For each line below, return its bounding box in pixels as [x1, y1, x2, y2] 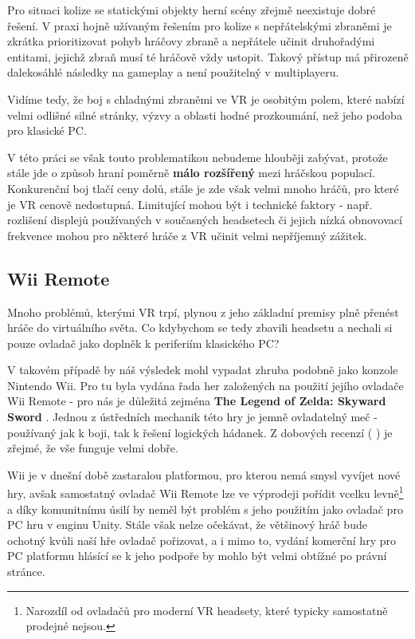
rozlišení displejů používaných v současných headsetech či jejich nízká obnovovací [7, 211, 402, 228]
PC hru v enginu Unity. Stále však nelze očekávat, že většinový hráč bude [7, 516, 367, 533]
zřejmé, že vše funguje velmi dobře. [7, 440, 178, 456]
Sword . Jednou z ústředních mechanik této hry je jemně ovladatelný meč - [7, 408, 378, 425]
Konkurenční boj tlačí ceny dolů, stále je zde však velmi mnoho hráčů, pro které [7, 179, 399, 196]
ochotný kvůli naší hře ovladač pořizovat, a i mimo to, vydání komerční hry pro [7, 531, 396, 548]
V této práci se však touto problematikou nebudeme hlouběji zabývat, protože [7, 148, 388, 165]
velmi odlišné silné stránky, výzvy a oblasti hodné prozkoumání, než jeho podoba [7, 106, 402, 123]
